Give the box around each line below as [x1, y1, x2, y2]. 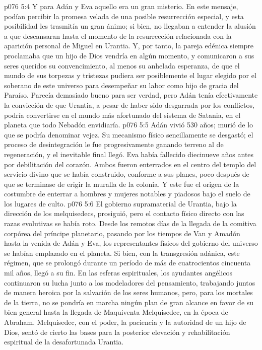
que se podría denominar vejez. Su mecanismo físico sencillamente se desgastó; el [4, 129, 253, 139]
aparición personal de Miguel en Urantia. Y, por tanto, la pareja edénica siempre [4, 40, 254, 51]
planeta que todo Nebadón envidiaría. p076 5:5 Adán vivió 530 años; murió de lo [4, 119, 253, 130]
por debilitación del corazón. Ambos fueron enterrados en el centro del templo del [4, 159, 256, 169]
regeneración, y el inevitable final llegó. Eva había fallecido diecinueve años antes [4, 149, 254, 159]
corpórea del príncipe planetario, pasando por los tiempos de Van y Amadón [4, 228, 240, 238]
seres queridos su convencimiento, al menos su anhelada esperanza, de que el [4, 60, 240, 71]
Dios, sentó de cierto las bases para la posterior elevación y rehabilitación [4, 326, 230, 337]
